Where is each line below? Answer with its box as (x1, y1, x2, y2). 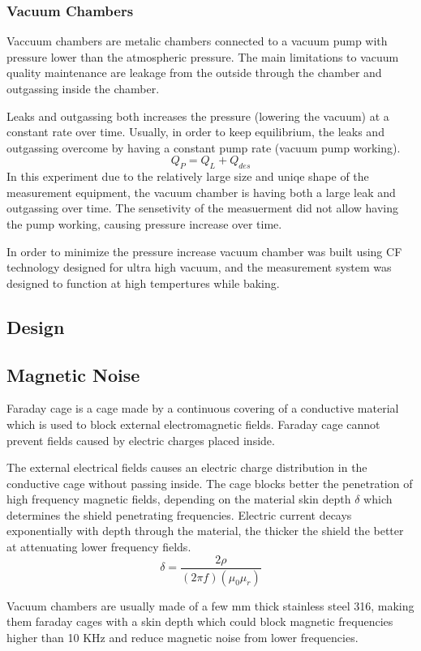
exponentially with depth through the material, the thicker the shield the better (6, 522, 404, 539)
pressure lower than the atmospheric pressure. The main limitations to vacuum (6, 48, 399, 65)
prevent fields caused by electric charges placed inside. (6, 431, 275, 448)
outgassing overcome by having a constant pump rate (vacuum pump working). (6, 139, 401, 156)
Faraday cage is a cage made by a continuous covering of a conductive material (6, 400, 399, 417)
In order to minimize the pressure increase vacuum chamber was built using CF (6, 242, 402, 259)
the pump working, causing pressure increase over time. (6, 215, 282, 232)
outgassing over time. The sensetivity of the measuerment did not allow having (6, 199, 399, 216)
